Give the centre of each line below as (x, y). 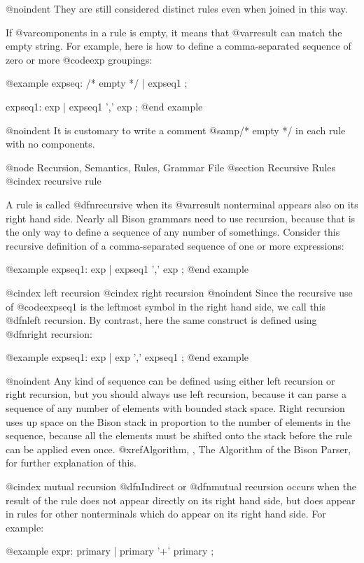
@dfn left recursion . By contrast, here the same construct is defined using (161, 320)
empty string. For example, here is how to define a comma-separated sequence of (178, 46)
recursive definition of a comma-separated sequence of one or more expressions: (175, 245)
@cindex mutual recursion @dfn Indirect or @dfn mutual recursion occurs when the (181, 486)
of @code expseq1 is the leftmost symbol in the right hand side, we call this (166, 306)
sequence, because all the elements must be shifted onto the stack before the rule (179, 435)
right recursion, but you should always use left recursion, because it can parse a (176, 394)
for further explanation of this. (71, 463)
